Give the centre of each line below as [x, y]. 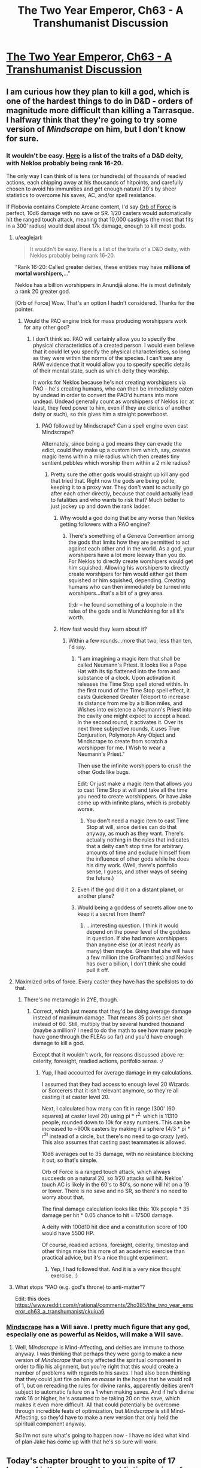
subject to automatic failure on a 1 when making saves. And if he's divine [104, 1392]
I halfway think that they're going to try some [92, 119]
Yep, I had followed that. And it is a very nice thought [116, 1269]
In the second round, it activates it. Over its [130, 722]
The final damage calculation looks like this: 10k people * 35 [115, 1209]
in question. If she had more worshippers [137, 938]
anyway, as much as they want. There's [135, 833]
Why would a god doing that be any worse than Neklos [127, 517]
